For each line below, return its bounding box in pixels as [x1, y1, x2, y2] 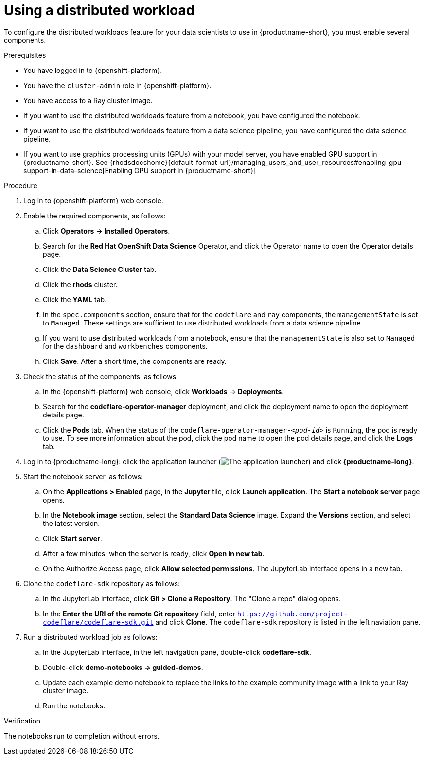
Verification [4, 716, 41, 725]
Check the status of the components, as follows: [23, 372, 178, 380]
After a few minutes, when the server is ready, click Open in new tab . [43, 549, 265, 558]
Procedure [4, 181, 37, 190]
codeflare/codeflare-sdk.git [43, 618, 154, 626]
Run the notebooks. [43, 701, 106, 710]
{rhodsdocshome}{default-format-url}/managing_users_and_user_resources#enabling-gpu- [109, 158, 405, 166]
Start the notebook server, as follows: [23, 472, 143, 481]
